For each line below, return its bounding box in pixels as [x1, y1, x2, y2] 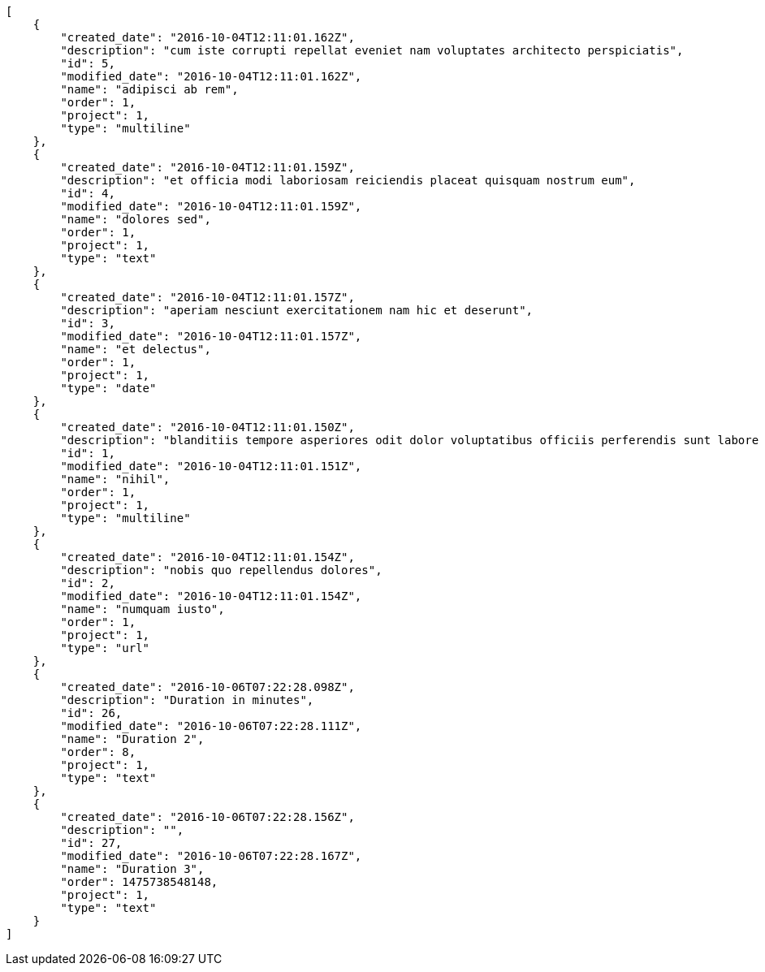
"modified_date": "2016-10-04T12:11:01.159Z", [60, 200, 362, 213]
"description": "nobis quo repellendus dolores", [60, 564, 382, 577]
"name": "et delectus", [60, 343, 211, 356]
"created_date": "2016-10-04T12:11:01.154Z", [60, 551, 355, 564]
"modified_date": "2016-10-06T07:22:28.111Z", [60, 719, 362, 732]
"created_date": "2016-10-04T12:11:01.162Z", [60, 31, 355, 44]
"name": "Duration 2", [60, 732, 205, 745]
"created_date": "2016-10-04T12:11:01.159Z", [60, 161, 355, 174]
